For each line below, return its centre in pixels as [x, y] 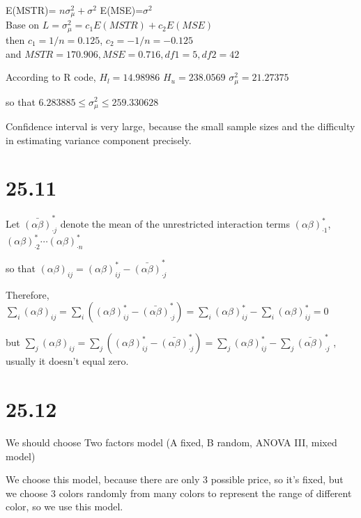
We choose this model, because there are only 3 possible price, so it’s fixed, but [175, 479]
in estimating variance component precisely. [99, 140]
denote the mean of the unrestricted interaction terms [175, 224]
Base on [23, 25]
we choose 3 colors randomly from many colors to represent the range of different [179, 493]
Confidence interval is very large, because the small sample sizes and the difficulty [180, 126]
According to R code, [51, 77]
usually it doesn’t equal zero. [67, 361]
